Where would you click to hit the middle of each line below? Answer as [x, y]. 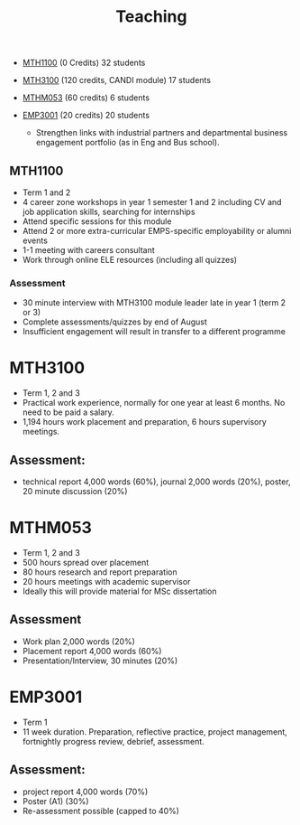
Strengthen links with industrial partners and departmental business [162, 133]
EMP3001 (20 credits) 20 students [86, 116]
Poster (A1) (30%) [55, 801]
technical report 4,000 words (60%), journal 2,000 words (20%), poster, [156, 482]
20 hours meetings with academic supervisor [106, 581]
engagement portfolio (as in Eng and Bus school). [127, 143]
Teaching [151, 17]
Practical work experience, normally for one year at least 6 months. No [154, 403]
